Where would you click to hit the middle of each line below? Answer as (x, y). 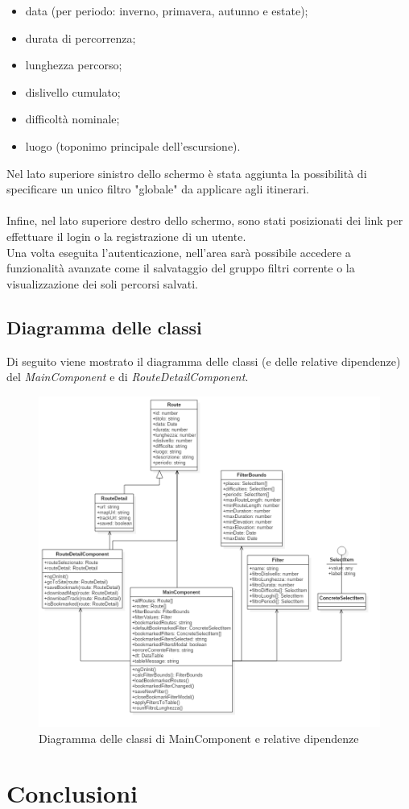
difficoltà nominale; (72, 119)
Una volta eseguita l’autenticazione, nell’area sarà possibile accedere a (179, 252)
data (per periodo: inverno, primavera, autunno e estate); (167, 10)
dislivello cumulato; (73, 91)
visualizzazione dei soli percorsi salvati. (102, 283)
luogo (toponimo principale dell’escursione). (133, 145)
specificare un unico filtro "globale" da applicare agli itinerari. (158, 189)
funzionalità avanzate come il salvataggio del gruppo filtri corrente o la (181, 268)
